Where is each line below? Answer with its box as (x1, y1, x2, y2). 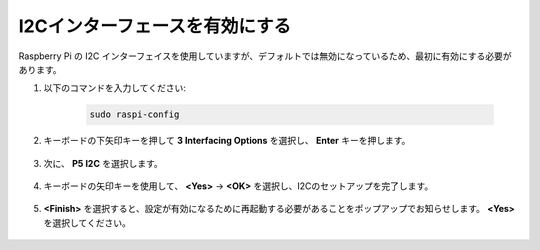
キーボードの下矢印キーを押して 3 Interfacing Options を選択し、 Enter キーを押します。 (43, 135, 411, 147)
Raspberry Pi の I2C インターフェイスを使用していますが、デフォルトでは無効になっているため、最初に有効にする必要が (18, 50, 512, 62)
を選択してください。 (43, 216, 132, 229)
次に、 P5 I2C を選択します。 (43, 157, 164, 169)
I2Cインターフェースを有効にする (18, 15, 292, 37)
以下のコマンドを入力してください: (43, 82, 187, 94)
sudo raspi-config (89, 109, 180, 120)
